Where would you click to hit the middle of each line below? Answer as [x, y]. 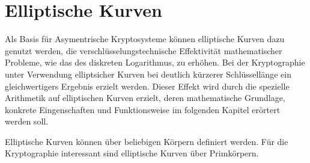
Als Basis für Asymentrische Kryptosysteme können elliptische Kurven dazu [145, 39]
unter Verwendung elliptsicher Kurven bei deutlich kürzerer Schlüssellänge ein [148, 74]
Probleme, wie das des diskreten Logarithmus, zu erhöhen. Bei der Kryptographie [155, 62]
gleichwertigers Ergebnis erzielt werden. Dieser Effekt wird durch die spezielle [147, 86]
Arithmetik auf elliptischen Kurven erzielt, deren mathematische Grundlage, [145, 98]
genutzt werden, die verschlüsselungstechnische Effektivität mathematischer [144, 50]
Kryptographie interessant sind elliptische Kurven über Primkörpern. [132, 153]
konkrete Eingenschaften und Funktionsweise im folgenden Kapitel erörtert [143, 109]
